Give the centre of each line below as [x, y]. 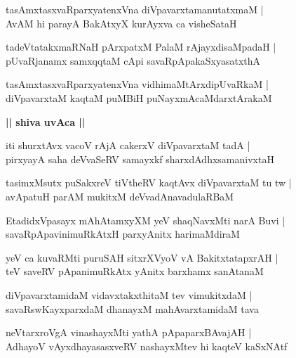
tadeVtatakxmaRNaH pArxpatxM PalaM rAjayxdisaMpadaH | [141, 47]
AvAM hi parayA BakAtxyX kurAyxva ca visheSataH [121, 23]
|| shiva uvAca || [46, 121]
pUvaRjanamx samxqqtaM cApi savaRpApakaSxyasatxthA [133, 60]
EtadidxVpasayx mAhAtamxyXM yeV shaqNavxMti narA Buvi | [146, 220]
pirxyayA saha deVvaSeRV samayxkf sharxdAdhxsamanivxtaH [140, 159]
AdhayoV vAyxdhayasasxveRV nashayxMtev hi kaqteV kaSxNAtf [147, 346]
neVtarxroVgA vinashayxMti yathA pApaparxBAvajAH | [129, 332]
